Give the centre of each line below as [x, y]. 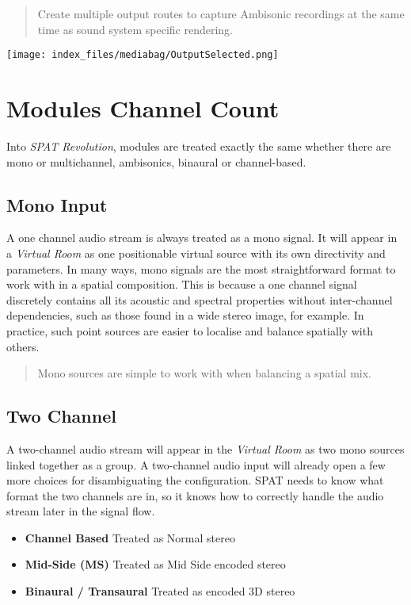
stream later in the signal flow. [81, 511]
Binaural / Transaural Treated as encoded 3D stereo [160, 591]
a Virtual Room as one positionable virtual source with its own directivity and [196, 253]
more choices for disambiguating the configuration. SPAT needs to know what [195, 480]
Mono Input [57, 204]
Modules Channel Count [143, 108]
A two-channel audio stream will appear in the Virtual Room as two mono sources [205, 448]
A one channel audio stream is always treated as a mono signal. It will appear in [202, 237]
